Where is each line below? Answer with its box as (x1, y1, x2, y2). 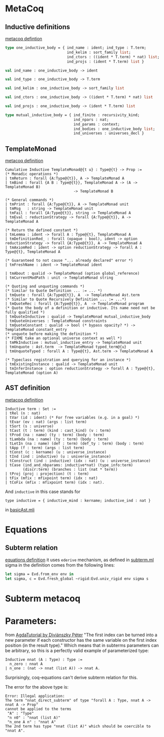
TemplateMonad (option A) (5, 370, 58, 375)
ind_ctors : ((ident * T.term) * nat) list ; (66, 54, 160, 59)
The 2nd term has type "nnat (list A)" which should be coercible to (5, 724, 151, 729)
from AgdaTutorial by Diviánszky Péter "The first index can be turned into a (5, 632, 158, 638)
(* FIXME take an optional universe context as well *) (5, 336, 122, 341)
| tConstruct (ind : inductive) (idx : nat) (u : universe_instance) (5, 458, 151, 463)
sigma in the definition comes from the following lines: (5, 562, 115, 568)
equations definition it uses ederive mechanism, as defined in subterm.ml (5, 557, 154, 563)
